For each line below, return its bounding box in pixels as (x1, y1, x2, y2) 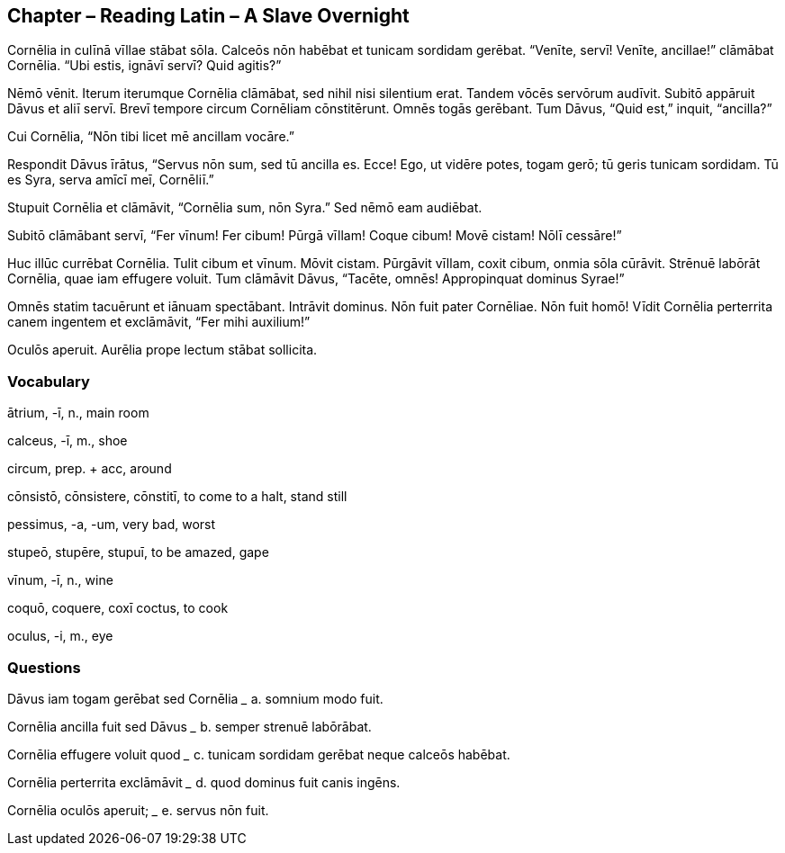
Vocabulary (7, 372, 90, 391)
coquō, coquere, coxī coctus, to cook (7, 600, 229, 616)
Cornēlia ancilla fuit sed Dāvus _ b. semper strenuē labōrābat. (7, 718, 372, 734)
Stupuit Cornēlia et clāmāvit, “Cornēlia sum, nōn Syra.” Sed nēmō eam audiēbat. (7, 200, 483, 216)
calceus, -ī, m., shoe (7, 433, 128, 449)
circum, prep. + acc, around (7, 461, 172, 477)
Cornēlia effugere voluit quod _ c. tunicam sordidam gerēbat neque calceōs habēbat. (7, 746, 510, 762)
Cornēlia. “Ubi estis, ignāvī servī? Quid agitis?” (7, 58, 282, 74)
